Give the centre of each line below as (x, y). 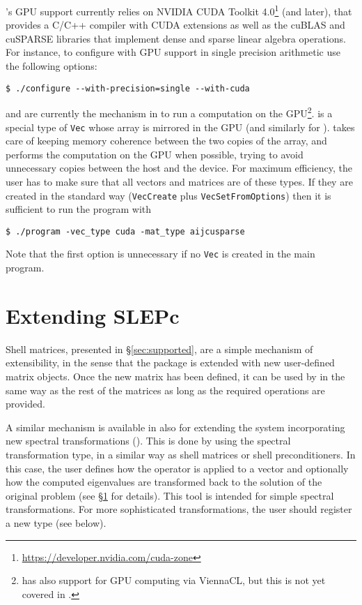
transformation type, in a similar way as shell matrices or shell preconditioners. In (181, 454)
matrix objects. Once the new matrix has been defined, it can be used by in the (175, 376)
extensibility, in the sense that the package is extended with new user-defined (170, 363)
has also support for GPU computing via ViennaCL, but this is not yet (174, 580)
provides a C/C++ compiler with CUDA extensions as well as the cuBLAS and (175, 25)
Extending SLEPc (93, 315)
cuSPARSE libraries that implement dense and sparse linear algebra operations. (176, 38)
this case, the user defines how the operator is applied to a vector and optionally (177, 468)
